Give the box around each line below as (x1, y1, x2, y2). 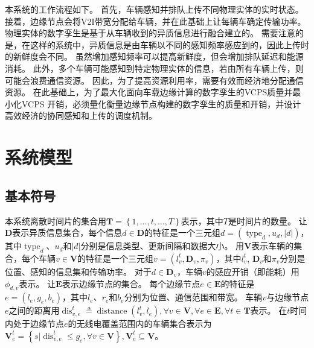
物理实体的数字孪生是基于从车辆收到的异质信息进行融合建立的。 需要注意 (5, 27, 295, 39)
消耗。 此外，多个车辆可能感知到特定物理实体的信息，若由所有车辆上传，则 (5, 62, 304, 74)
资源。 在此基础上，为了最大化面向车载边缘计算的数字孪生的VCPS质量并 (5, 86, 293, 98)
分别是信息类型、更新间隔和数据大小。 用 (80, 239, 245, 252)
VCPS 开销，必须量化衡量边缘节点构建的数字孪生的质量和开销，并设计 (21, 97, 301, 110)
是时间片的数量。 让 (228, 214, 307, 227)
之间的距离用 (8, 304, 60, 317)
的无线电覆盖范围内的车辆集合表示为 (68, 317, 212, 330)
